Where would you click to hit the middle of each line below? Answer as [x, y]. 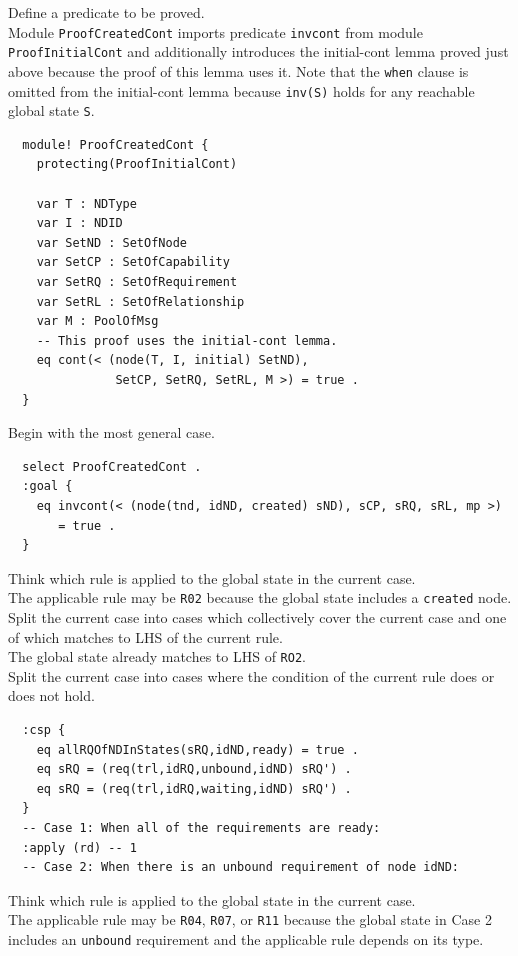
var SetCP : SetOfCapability [133, 262]
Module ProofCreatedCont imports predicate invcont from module [215, 31]
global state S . [51, 110]
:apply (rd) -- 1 [79, 847]
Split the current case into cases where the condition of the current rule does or [251, 675]
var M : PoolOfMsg [97, 321]
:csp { [44, 730]
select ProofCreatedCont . [112, 466]
